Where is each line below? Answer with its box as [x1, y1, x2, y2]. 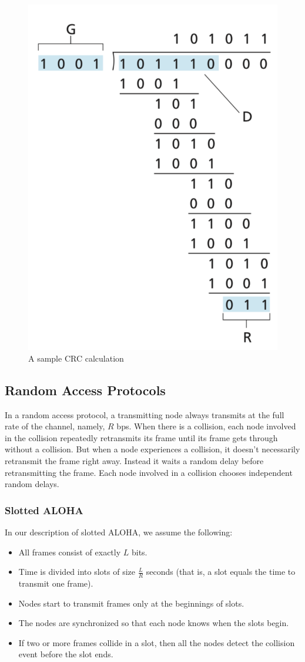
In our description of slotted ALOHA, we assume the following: [5, 526, 233, 538]
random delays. [5, 478, 59, 490]
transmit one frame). [18, 577, 93, 590]
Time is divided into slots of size [18, 565, 136, 578]
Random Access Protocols [5, 380, 166, 399]
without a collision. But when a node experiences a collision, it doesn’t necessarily [5, 443, 300, 455]
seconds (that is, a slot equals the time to [146, 565, 296, 578]
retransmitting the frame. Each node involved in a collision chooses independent [5, 466, 293, 478]
